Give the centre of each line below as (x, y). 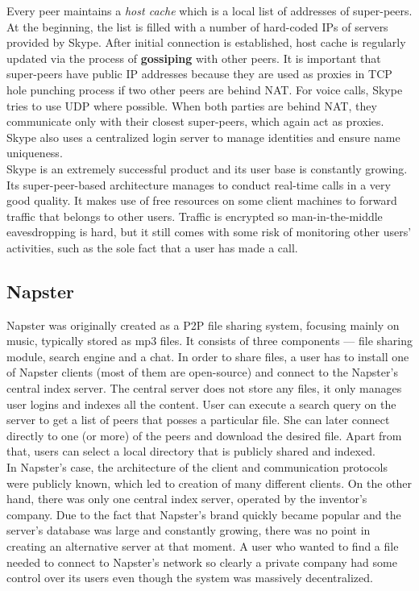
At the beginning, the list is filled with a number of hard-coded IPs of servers (197, 26)
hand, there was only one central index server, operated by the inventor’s (187, 499)
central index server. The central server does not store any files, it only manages (204, 388)
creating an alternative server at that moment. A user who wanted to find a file (203, 546)
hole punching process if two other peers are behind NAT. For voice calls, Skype (205, 89)
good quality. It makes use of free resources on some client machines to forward (202, 200)
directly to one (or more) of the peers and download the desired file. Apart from (204, 435)
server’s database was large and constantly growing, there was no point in (189, 530)
